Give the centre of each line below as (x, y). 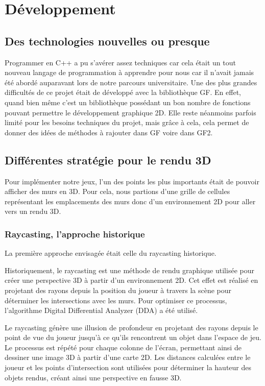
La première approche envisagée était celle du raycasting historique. (111, 253)
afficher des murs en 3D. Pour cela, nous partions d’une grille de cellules (117, 191)
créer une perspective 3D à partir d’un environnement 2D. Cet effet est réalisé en (131, 280)
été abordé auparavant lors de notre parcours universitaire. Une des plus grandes (131, 82)
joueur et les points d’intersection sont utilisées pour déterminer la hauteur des (128, 367)
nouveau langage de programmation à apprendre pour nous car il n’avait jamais (129, 72)
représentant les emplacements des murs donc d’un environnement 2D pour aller (130, 201)
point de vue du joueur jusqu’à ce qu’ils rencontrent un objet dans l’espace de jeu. (133, 337)
